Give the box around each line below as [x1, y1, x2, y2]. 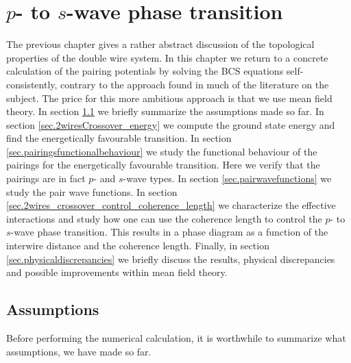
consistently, [6, 77, 58, 91]
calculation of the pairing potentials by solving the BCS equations [6, 64, 284, 78]
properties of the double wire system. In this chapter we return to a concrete [6, 50, 328, 64]
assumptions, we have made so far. [6, 344, 152, 358]
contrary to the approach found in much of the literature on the [60, 77, 329, 91]
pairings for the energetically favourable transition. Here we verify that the [6, 158, 320, 172]
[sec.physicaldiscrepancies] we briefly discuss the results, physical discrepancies [6, 251, 335, 266]
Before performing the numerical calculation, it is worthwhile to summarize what [6, 331, 346, 345]
